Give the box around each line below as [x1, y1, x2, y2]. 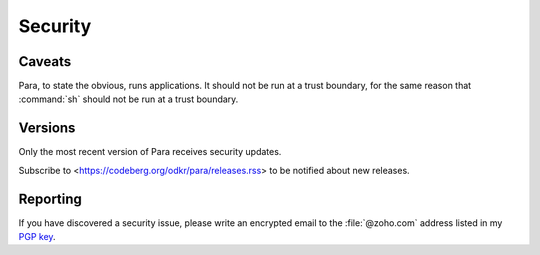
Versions [18, 120, 76, 137]
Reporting [18, 190, 82, 207]
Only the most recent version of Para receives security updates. [18, 146, 282, 158]
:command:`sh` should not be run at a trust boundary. [18, 93, 239, 105]
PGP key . [18, 231, 56, 243]
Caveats [18, 53, 72, 70]
